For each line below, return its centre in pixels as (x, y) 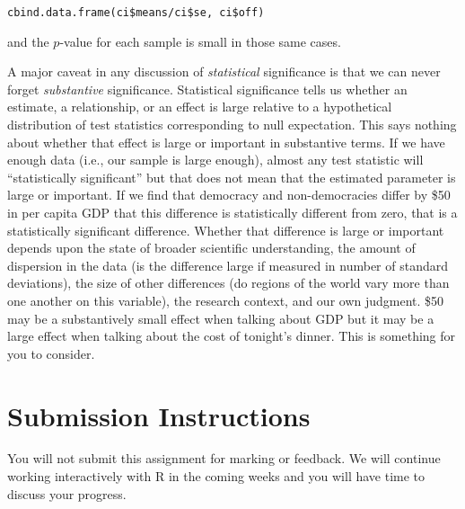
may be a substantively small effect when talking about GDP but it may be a (221, 318)
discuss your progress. (67, 493)
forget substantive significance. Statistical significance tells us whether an (207, 89)
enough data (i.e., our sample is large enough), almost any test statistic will (215, 160)
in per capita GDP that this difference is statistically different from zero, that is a (232, 212)
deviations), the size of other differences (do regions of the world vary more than (228, 283)
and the (28, 41)
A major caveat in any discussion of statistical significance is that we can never (224, 71)
